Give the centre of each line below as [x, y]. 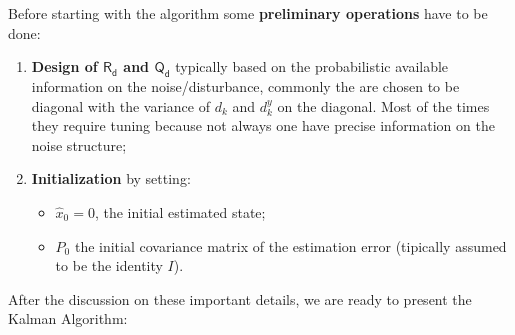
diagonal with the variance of [120, 105]
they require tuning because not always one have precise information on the [263, 125]
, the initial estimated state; [180, 211]
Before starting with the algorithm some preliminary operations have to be [248, 13]
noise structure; [79, 144]
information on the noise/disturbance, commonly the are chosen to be [245, 85]
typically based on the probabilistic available [312, 66]
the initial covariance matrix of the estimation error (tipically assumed [290, 245]
